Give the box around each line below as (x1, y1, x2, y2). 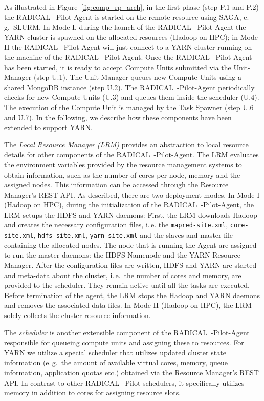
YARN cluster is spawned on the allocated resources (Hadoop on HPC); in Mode (4, 31, 258, 42)
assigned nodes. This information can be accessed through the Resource (4, 179, 229, 190)
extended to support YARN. (4, 122, 93, 133)
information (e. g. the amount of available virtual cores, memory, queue (4, 357, 228, 368)
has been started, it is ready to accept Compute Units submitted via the (4, 61, 231, 72)
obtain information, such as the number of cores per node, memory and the (4, 169, 240, 180)
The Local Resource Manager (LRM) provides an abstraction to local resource (4, 139, 249, 150)
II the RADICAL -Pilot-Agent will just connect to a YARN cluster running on (4, 41, 252, 52)
